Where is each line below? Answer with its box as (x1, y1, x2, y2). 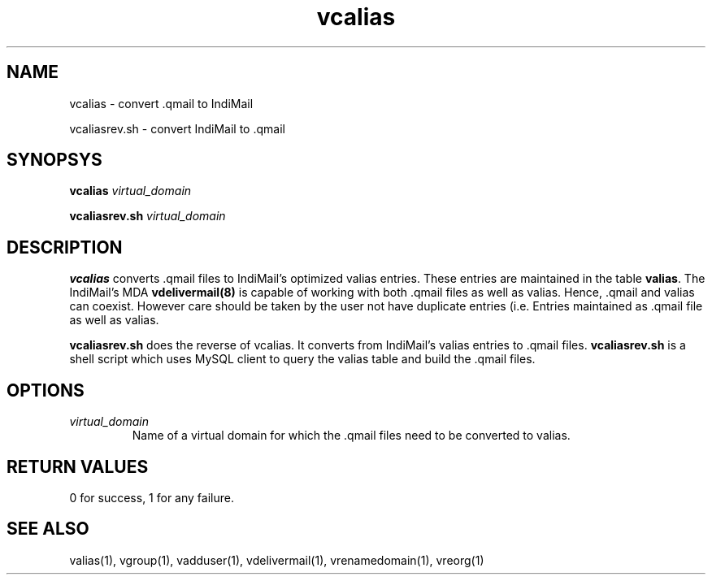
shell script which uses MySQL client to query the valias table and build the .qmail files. (69, 352, 536, 366)
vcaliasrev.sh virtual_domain (69, 209, 226, 223)
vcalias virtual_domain (69, 184, 192, 198)
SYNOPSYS (7, 150, 102, 171)
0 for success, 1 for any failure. (69, 490, 234, 505)
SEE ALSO (7, 518, 89, 540)
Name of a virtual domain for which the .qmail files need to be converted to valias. (132, 428, 571, 443)
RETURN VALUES (7, 456, 149, 477)
